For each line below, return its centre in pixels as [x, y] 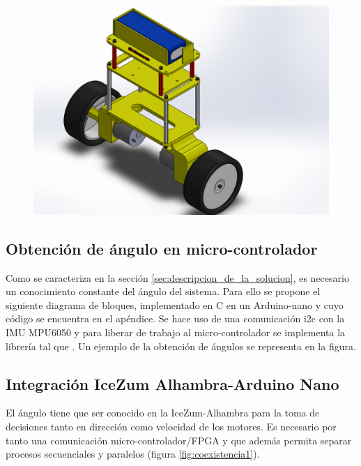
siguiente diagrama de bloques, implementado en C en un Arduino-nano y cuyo [175, 305]
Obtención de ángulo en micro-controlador [162, 248]
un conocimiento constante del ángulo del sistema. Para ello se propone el [163, 291]
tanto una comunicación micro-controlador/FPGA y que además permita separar [179, 440]
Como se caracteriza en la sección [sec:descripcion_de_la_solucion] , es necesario [177, 277]
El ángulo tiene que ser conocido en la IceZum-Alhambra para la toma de [163, 413]
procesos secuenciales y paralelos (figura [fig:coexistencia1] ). [133, 454]
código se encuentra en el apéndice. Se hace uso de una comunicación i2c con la [175, 318]
